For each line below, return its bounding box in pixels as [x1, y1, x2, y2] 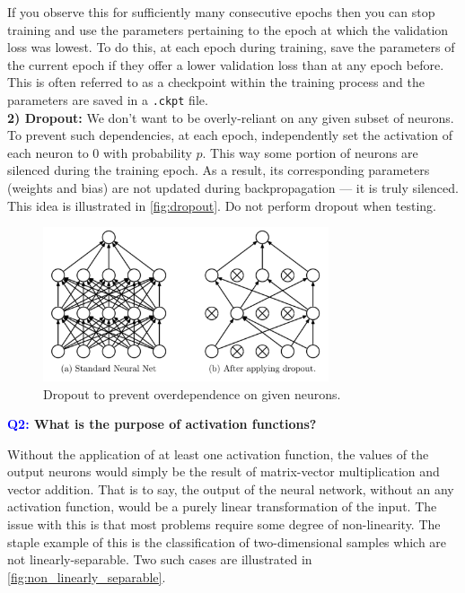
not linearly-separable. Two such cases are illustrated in [7, 550, 312, 569]
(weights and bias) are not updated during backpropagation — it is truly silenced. [7, 179, 459, 196]
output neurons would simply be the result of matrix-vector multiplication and [7, 462, 440, 481]
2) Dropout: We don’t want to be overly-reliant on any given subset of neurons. [7, 108, 454, 126]
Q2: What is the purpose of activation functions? [7, 414, 317, 433]
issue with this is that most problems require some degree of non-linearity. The [7, 515, 441, 534]
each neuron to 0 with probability [7, 143, 192, 161]
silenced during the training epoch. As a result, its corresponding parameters [7, 161, 430, 179]
